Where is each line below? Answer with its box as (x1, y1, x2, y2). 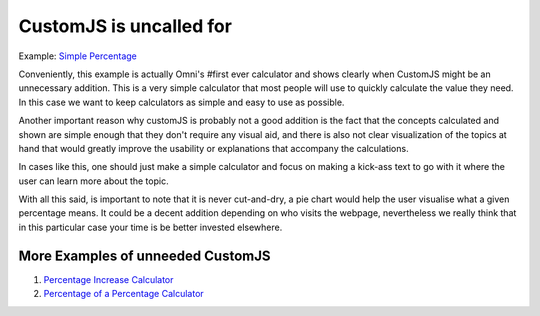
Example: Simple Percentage (18, 50, 137, 62)
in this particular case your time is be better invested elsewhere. (18, 221, 283, 233)
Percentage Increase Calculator (43, 273, 174, 285)
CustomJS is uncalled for (18, 15, 232, 37)
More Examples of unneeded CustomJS (18, 247, 271, 264)
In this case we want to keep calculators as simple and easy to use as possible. (18, 96, 345, 108)
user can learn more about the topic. (18, 175, 169, 187)
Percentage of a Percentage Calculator (43, 288, 204, 300)
